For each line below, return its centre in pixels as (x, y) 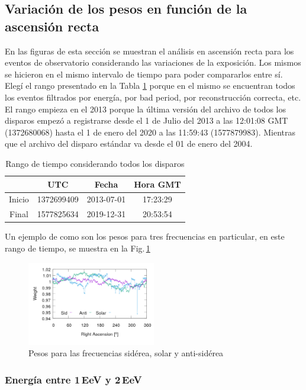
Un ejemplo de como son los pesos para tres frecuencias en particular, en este (145, 236)
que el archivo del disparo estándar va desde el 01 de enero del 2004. (129, 144)
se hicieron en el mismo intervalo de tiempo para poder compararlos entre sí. (144, 74)
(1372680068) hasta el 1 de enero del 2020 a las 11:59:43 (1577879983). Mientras (150, 132)
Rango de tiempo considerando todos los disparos (95, 163)
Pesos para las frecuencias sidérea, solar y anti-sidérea (126, 353)
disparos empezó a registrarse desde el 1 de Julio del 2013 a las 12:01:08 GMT (146, 120)
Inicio (19, 199)
